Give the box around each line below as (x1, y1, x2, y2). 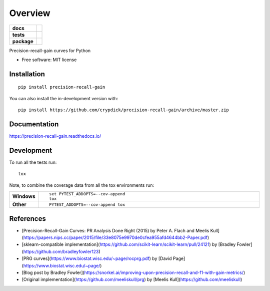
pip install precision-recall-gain (18, 84, 105, 90)
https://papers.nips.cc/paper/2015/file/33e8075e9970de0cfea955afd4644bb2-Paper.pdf (23, 234, 207, 240)
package (12, 38, 33, 45)
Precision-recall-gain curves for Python (9, 48, 91, 54)
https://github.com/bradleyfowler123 (23, 248, 99, 254)
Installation (9, 70, 45, 78)
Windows (12, 193, 35, 200)
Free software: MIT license (21, 57, 77, 63)
